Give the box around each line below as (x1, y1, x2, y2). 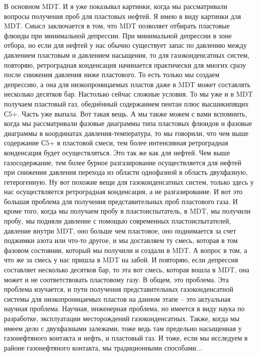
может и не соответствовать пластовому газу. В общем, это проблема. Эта (4, 274, 229, 284)
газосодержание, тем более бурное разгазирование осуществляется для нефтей (4, 157, 242, 167)
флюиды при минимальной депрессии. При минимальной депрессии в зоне (4, 30, 232, 40)
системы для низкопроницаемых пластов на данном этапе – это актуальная (4, 293, 231, 304)
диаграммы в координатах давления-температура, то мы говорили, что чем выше (4, 127, 249, 138)
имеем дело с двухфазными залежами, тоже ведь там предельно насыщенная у (4, 323, 242, 333)
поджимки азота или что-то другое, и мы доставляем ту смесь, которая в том (4, 235, 238, 245)
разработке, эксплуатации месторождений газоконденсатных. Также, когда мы (4, 313, 240, 323)
